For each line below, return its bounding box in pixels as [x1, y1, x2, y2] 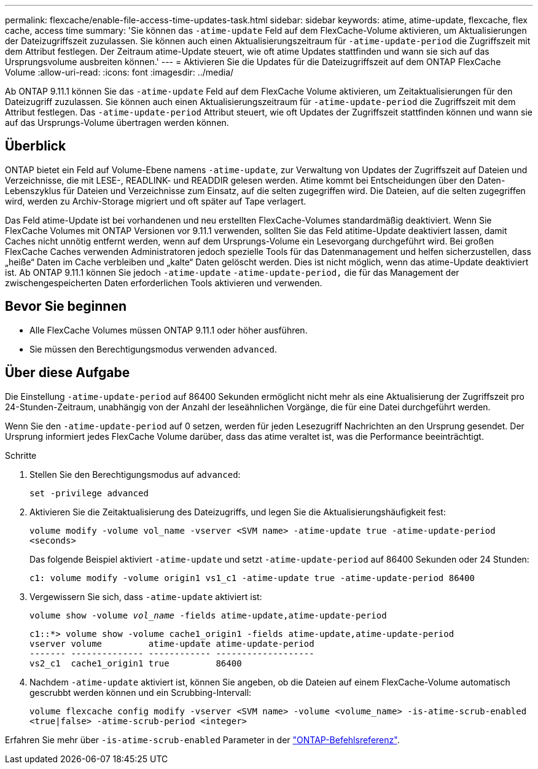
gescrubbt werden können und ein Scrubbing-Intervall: [29, 687, 252, 698]
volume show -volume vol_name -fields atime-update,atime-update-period [29, 610, 387, 620]
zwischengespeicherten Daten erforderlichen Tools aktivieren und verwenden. [5, 277, 322, 288]
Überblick [5, 138, 66, 154]
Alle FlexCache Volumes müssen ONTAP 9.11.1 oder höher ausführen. [29, 324, 308, 335]
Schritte [5, 450, 37, 461]
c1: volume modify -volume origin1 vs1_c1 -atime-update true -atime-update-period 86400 [29, 572, 475, 583]
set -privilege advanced [29, 488, 149, 498]
